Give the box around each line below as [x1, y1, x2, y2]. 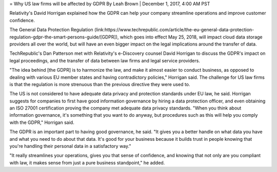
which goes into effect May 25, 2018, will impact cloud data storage [120, 34, 263, 40]
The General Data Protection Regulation [9, 27, 93, 33]
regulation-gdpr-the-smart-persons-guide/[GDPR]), [9, 34, 119, 40]
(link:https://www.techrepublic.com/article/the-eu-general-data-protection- [94, 27, 254, 33]
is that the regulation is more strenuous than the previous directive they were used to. [9, 81, 190, 87]
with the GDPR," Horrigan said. [9, 119, 74, 125]
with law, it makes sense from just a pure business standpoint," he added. [9, 159, 165, 166]
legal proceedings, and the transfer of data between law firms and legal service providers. [9, 57, 200, 63]
